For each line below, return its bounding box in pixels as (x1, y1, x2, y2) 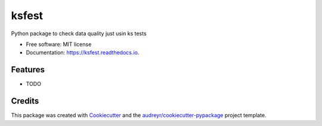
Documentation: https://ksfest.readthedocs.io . (26, 49, 140, 56)
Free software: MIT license (26, 41, 92, 48)
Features (11, 64, 45, 75)
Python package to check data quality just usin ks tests (11, 30, 147, 37)
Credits (11, 96, 39, 106)
